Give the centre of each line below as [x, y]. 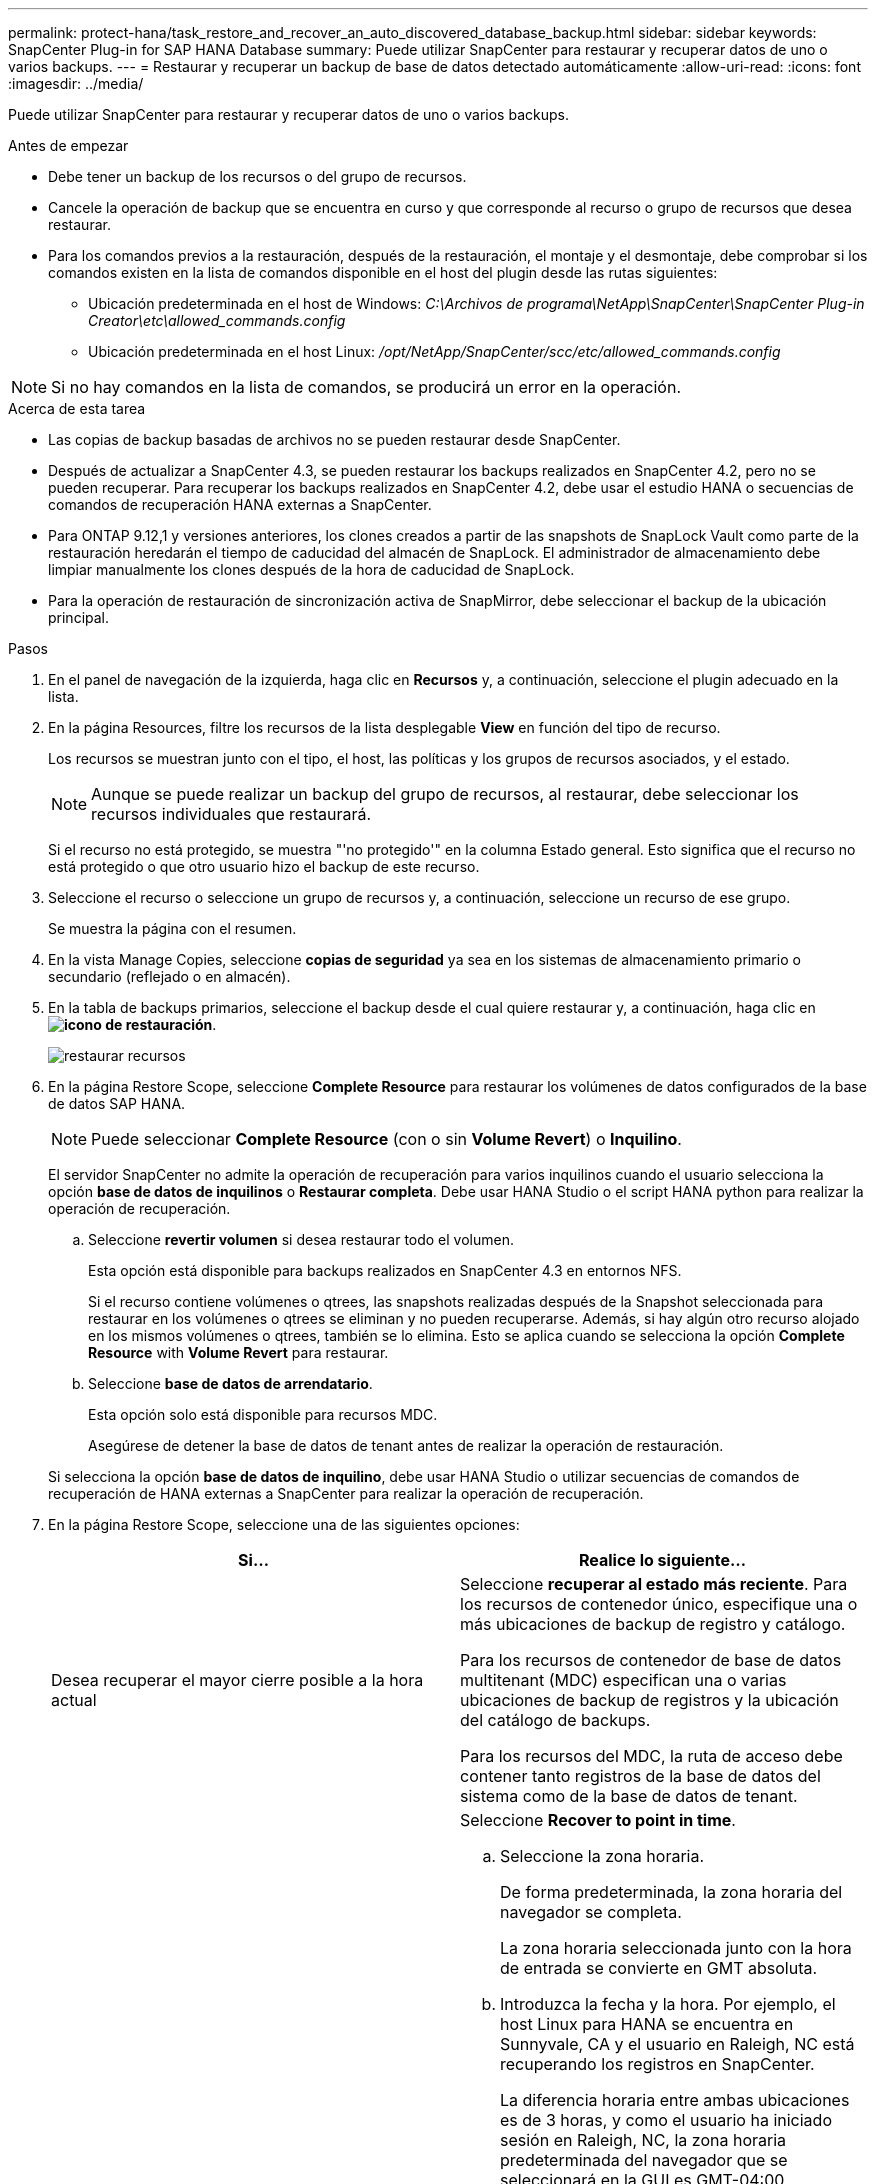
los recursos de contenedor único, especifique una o [659, 1604]
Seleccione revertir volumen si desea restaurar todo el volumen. [301, 1239]
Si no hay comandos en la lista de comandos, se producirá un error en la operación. [366, 387]
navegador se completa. [591, 1912]
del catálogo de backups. [555, 1720]
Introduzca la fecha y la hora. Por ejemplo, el [668, 2004]
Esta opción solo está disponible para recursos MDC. [263, 1414]
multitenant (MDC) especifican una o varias [623, 1680]
